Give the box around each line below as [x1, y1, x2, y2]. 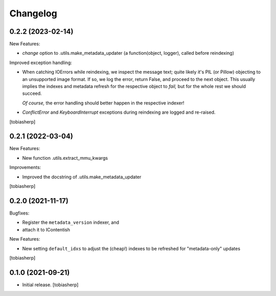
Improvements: [9, 164, 41, 171]
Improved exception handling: [9, 59, 73, 66]
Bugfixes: [9, 210, 30, 216]
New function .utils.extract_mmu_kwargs [22, 155, 108, 161]
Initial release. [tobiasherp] [22, 282, 79, 288]
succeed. [22, 90, 42, 97]
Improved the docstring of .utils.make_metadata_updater [22, 174, 142, 180]
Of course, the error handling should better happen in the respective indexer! [22, 100, 185, 106]
